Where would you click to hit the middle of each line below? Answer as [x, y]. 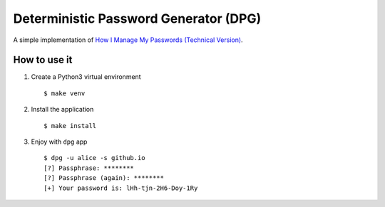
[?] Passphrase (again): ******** [104, 178]
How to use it [43, 60]
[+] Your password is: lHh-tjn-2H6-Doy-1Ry [121, 188]
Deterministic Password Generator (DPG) [137, 18]
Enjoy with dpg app [59, 142]
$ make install [70, 126]
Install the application [62, 110]
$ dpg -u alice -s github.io [94, 158]
